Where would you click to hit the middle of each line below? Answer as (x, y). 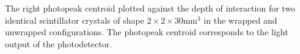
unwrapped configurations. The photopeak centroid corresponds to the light (147, 32)
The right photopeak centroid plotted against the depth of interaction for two (150, 8)
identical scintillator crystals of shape (75, 20)
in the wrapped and (240, 20)
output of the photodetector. (59, 43)
